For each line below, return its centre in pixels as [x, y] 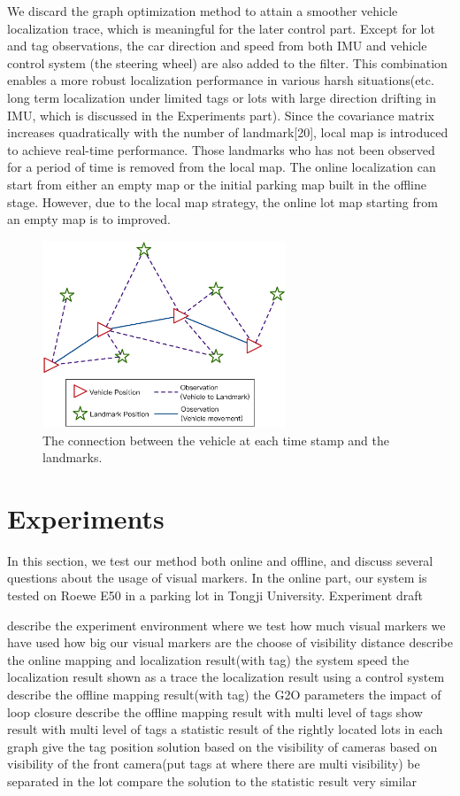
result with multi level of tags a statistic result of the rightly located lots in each [225, 729]
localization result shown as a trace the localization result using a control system [226, 677]
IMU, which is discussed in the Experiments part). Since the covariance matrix [221, 115]
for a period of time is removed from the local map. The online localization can [222, 167]
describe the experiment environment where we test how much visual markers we [226, 625]
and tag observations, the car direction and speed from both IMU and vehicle [217, 46]
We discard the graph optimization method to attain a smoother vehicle [203, 11]
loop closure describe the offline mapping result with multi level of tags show [215, 711]
